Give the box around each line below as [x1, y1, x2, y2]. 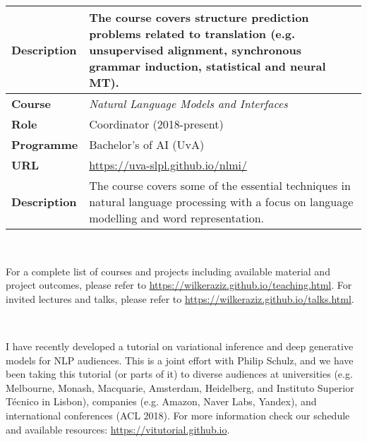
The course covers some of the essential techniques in [89, 177, 351, 193]
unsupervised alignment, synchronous [89, 42, 301, 58]
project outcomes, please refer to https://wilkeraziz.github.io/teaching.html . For [6, 277, 352, 292]
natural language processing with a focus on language [89, 193, 354, 210]
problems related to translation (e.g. [89, 25, 296, 42]
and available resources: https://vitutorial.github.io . [6, 422, 230, 436]
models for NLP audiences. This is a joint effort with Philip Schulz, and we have [6, 352, 354, 367]
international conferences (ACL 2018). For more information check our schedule [6, 407, 350, 422]
